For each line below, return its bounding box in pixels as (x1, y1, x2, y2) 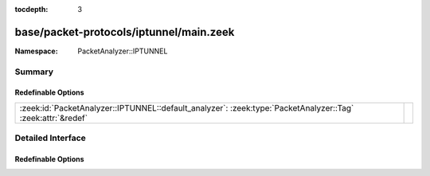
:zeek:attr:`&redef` (19, 112, 88, 123)
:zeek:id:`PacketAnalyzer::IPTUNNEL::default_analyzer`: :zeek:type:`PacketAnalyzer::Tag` (19, 102, 354, 113)
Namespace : (14, 46, 59, 56)
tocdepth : (14, 5, 49, 14)
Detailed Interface (14, 132, 87, 143)
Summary (14, 66, 54, 77)
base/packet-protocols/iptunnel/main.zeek (14, 25, 235, 39)
